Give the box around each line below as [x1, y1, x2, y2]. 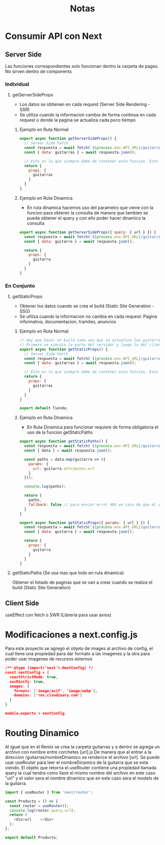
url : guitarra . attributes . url [32, 466, 95, 471]
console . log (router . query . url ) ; [9, 808, 76, 813]
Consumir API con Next [5, 30, 102, 42]
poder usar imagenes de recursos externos [5, 656, 93, 662]
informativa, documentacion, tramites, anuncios [19, 319, 116, 325]
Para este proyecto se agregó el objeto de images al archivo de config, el [5, 645, 153, 652]
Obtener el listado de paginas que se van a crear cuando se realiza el [12, 579, 153, 585]
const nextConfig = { [5, 670, 50, 675]
